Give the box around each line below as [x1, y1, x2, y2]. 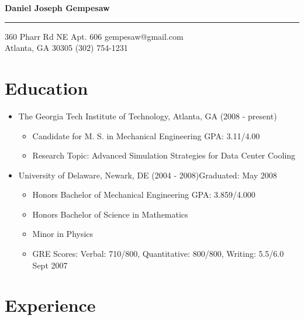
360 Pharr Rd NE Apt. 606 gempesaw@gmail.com [5, 30, 184, 42]
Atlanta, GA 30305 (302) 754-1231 [5, 42, 128, 54]
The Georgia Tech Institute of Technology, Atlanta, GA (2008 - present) [18, 109, 277, 122]
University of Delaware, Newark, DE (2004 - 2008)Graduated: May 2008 [18, 168, 277, 181]
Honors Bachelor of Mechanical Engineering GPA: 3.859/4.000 [32, 188, 255, 201]
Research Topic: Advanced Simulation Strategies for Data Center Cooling [32, 149, 296, 161]
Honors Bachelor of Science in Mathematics [32, 208, 188, 220]
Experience [5, 293, 96, 317]
